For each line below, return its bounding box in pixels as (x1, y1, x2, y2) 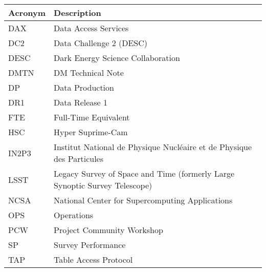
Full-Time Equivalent (54, 111, 130, 123)
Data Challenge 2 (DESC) (54, 37, 148, 49)
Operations (54, 209, 94, 221)
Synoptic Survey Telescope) (54, 179, 152, 191)
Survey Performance (54, 239, 126, 250)
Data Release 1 (54, 96, 108, 108)
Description (54, 7, 101, 18)
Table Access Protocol (54, 254, 133, 265)
